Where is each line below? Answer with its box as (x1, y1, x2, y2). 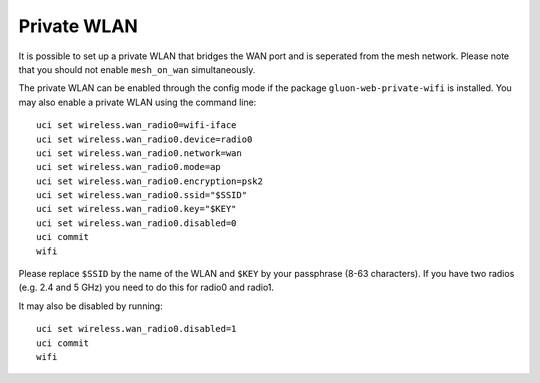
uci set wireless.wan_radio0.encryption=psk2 (36, 175, 264, 187)
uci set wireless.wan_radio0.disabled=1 (36, 323, 237, 335)
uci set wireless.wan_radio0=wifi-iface (36, 120, 237, 131)
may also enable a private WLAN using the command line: (18, 96, 257, 108)
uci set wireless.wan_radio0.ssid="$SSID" (36, 190, 248, 201)
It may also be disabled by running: (18, 300, 164, 312)
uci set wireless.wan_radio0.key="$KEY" (36, 203, 237, 215)
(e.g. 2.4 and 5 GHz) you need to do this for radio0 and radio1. (18, 281, 275, 294)
